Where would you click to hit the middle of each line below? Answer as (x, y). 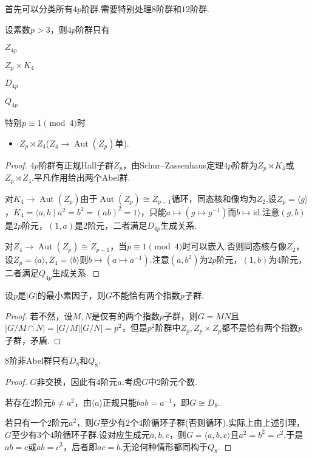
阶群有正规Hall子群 (76, 165)
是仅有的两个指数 (125, 315)
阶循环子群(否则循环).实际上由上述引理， (224, 422)
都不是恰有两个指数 (260, 328)
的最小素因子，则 (71, 295)
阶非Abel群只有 (39, 360)
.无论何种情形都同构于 (164, 446)
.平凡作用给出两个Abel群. (81, 177)
